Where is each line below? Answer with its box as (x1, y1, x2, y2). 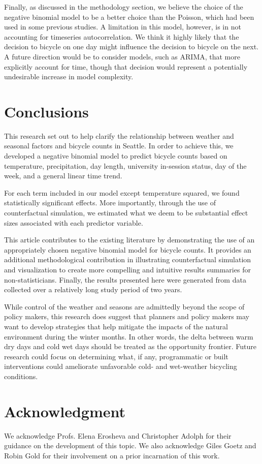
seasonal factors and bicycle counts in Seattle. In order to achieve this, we (4, 140, 234, 151)
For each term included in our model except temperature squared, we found (4, 187, 240, 198)
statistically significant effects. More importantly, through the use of (4, 197, 216, 208)
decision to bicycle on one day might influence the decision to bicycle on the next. (4, 41, 259, 52)
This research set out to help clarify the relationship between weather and (4, 130, 234, 141)
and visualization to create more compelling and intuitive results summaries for (4, 264, 251, 274)
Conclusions (4, 101, 89, 121)
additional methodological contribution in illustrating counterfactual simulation (4, 254, 251, 265)
